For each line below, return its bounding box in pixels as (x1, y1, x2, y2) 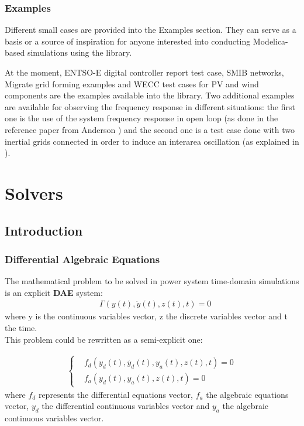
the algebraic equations (206, 388, 289, 400)
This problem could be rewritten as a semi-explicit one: (5, 333, 203, 345)
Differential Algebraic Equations (5, 251, 160, 266)
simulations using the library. (27, 46, 132, 59)
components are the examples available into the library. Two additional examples (5, 89, 295, 101)
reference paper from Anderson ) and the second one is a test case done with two (5, 123, 295, 135)
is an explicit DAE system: (5, 286, 103, 298)
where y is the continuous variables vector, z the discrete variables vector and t (5, 310, 288, 322)
